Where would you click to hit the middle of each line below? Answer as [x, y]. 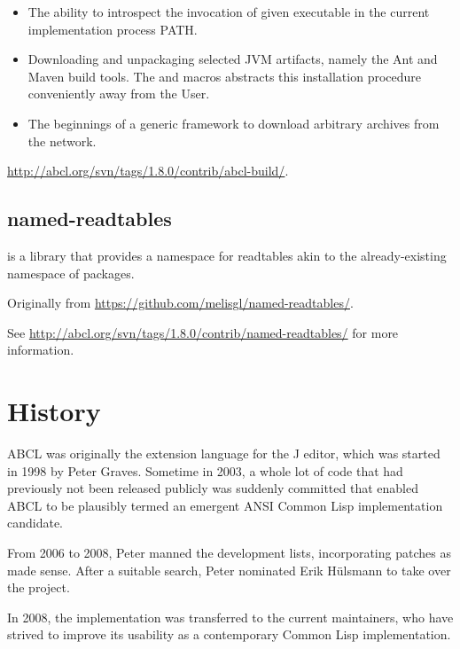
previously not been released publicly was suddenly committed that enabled [213, 488]
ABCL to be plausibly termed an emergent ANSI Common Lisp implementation [225, 505]
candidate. [35, 523]
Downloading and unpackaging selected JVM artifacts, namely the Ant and [233, 59]
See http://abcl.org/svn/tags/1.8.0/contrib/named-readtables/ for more [203, 332]
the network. [62, 141]
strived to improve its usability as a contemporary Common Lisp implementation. [229, 634]
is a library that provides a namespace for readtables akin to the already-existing [227, 255]
